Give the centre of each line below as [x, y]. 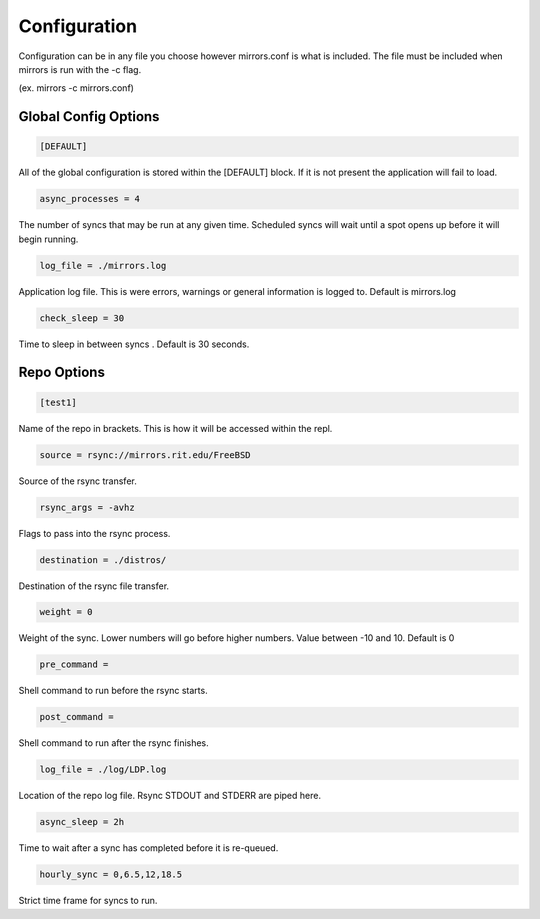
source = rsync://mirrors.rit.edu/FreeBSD [145, 454]
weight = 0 [66, 612]
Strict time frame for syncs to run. [88, 901]
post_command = [76, 717]
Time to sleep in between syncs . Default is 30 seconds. [134, 344]
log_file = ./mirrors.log [103, 265]
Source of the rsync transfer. [77, 481]
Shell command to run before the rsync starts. [113, 691]
